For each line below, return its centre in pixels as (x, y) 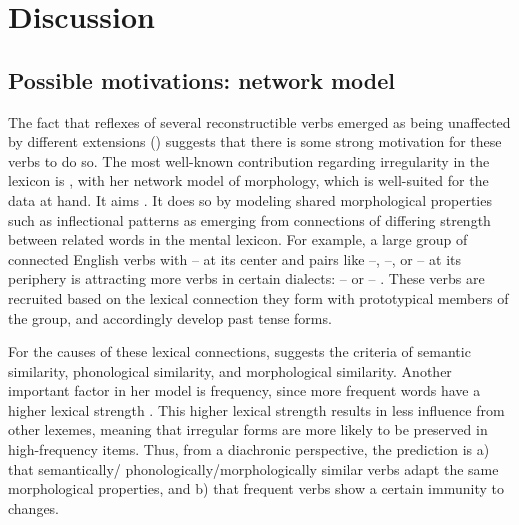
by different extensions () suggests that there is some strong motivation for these (255, 141)
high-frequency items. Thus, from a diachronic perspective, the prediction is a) (249, 449)
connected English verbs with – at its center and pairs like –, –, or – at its (234, 258)
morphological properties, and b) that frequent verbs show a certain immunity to (256, 488)
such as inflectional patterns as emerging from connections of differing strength (249, 219)
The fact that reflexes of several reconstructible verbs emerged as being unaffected (259, 121)
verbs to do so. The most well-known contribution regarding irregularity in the (249, 160)
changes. (34, 507)
